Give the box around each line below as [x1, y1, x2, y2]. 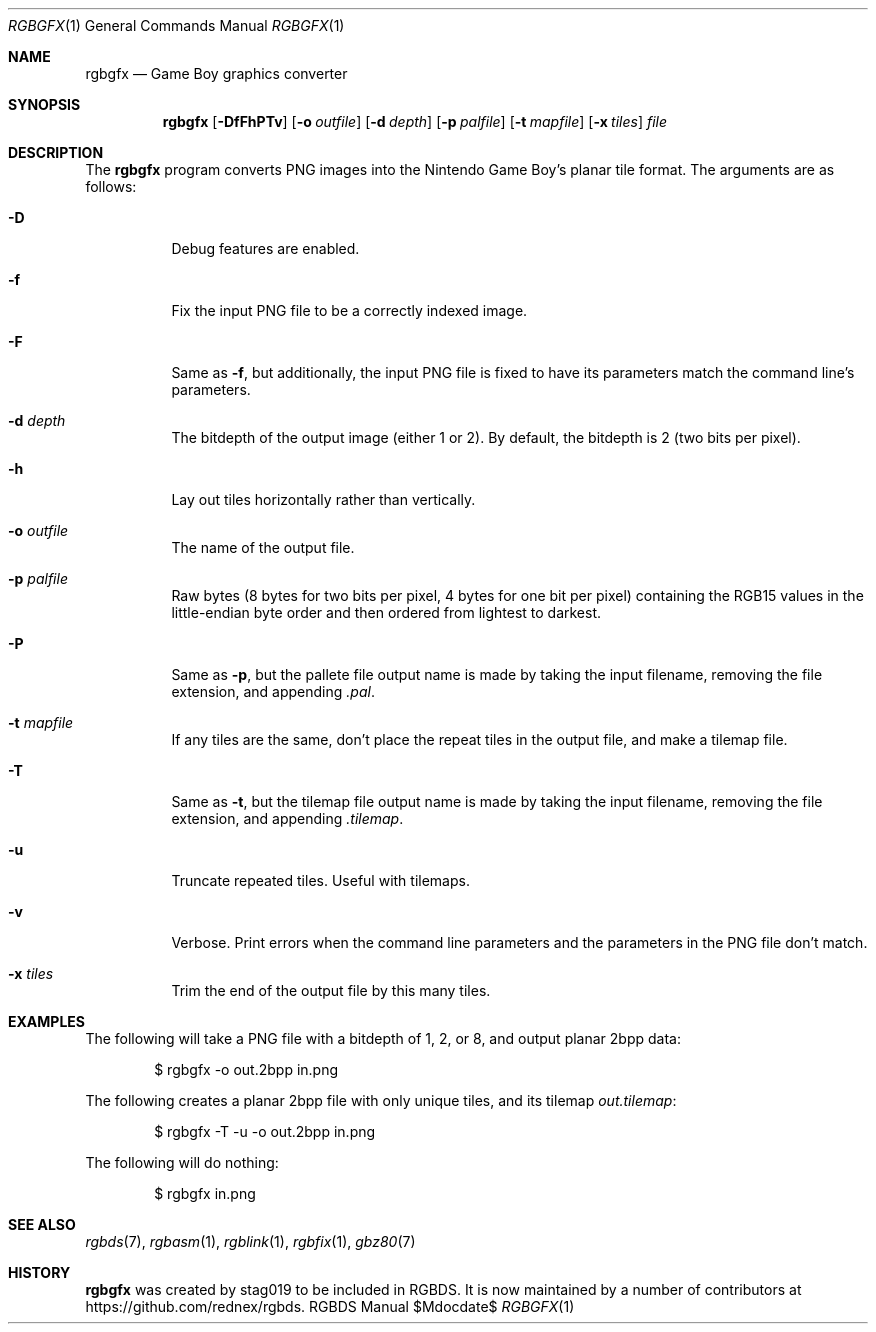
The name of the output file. [171, 539, 355, 556]
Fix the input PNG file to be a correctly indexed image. [171, 302, 528, 319]
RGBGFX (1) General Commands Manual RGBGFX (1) [8, 17, 345, 34]
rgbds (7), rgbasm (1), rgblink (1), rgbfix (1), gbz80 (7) [85, 1233, 416, 1250]
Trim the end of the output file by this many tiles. [171, 982, 491, 999]
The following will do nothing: [85, 1154, 279, 1171]
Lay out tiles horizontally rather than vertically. [171, 491, 476, 508]
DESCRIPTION [8, 144, 104, 161]
